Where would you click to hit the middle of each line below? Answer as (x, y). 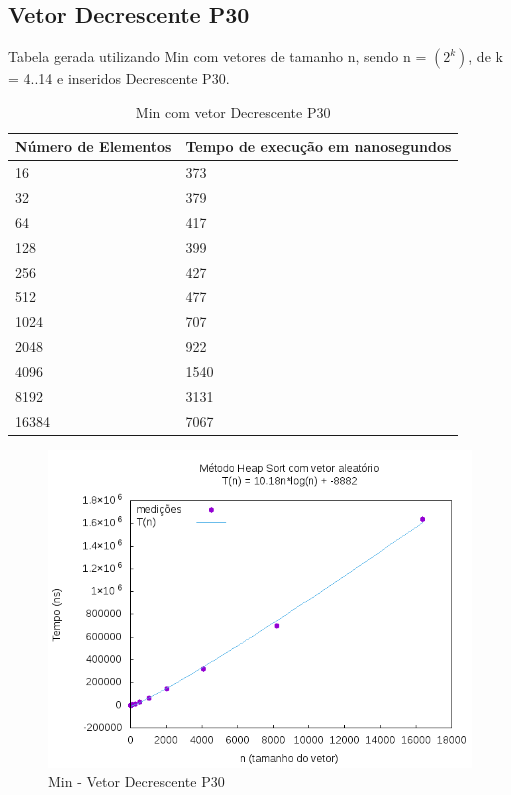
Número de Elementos (93, 146)
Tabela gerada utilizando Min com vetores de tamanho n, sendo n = (217, 56)
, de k (485, 56)
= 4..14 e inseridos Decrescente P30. (119, 78)
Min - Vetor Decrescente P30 (136, 781)
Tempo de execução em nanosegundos (318, 146)
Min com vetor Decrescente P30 (233, 111)
